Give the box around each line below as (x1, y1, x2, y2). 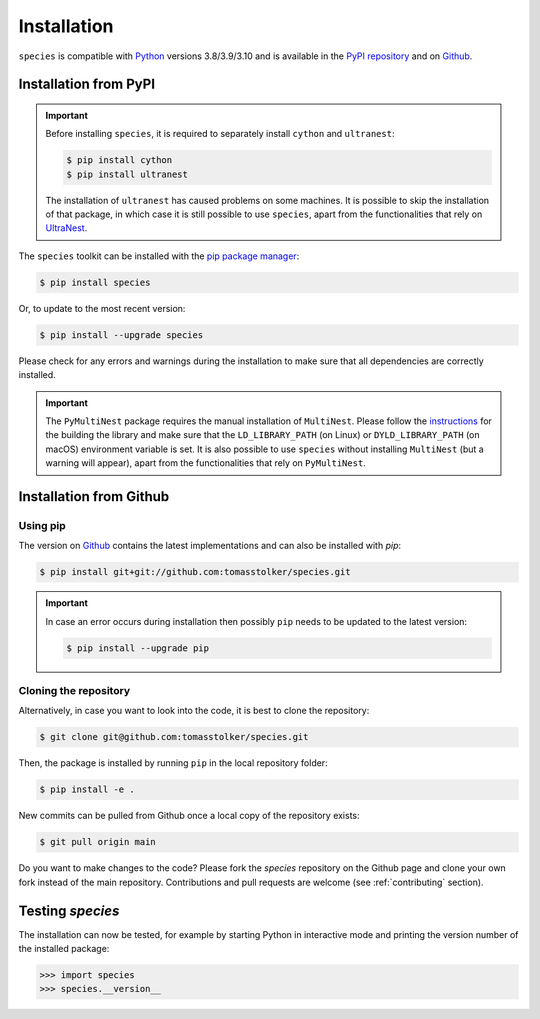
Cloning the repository (18, 684, 130, 698)
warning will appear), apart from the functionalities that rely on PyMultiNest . (45, 457, 367, 469)
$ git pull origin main (39, 836, 157, 848)
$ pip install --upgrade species (39, 329, 204, 340)
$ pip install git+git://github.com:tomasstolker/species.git (39, 566, 351, 578)
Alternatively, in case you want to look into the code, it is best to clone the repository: (18, 705, 370, 717)
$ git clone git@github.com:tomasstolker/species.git (39, 731, 309, 743)
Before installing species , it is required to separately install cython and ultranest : (45, 128, 395, 140)
